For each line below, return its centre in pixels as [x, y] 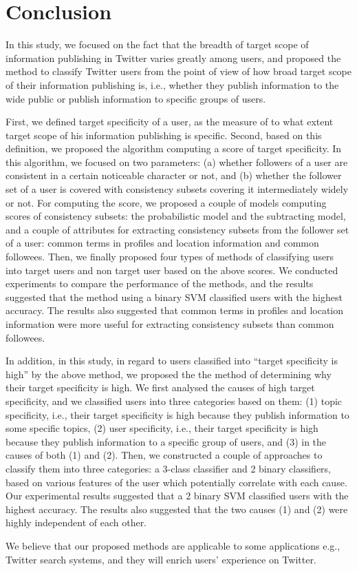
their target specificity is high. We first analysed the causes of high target [160, 387]
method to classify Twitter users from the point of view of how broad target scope [179, 71]
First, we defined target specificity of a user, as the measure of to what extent [170, 122]
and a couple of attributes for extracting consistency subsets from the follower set [177, 229]
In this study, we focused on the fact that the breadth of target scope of [157, 44]
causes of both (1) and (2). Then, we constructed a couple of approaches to [164, 455]
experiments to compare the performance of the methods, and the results [160, 283]
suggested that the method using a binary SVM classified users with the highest [174, 297]
